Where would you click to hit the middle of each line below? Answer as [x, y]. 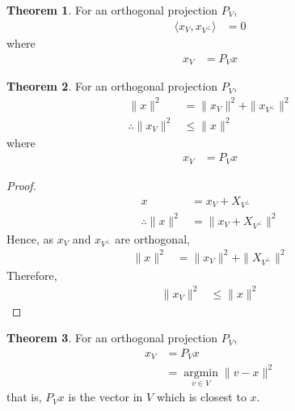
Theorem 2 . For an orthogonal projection [112, 86]
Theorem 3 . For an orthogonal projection [112, 338]
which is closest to [201, 397]
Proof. [21, 185]
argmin [201, 373]
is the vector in [105, 397]
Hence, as [30, 238]
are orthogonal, [152, 238]
